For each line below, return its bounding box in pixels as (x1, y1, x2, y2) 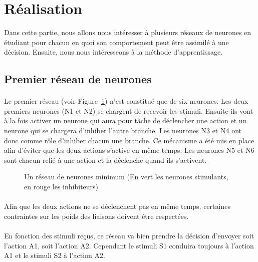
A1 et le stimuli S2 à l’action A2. (4, 250, 105, 260)
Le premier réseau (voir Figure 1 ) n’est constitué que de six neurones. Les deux (4, 96, 248, 106)
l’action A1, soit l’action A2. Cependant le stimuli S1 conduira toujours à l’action (4, 240, 254, 250)
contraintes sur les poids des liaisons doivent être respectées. (4, 210, 189, 221)
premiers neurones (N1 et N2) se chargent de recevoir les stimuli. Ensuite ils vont (4, 105, 253, 116)
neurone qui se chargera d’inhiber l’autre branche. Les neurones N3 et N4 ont (4, 125, 241, 136)
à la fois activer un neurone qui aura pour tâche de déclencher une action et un (4, 115, 247, 126)
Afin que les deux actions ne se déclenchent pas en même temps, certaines (4, 201, 230, 211)
